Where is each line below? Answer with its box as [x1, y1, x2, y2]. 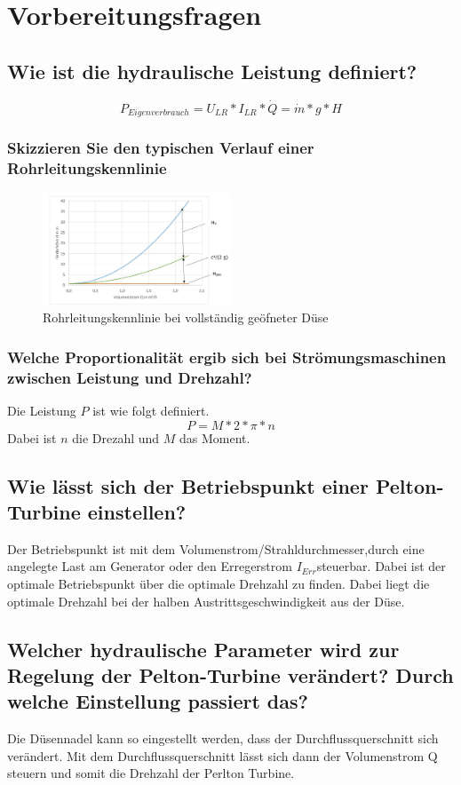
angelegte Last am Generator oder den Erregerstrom [7, 557, 292, 575]
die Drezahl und [72, 428, 160, 447]
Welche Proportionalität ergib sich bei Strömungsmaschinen [7, 345, 447, 368]
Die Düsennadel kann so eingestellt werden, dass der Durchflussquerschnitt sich [7, 729, 439, 748]
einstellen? [87, 497, 187, 525]
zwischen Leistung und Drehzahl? [7, 366, 252, 388]
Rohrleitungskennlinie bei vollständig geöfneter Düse [43, 308, 329, 327]
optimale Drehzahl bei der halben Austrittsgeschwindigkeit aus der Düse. [7, 591, 405, 610]
